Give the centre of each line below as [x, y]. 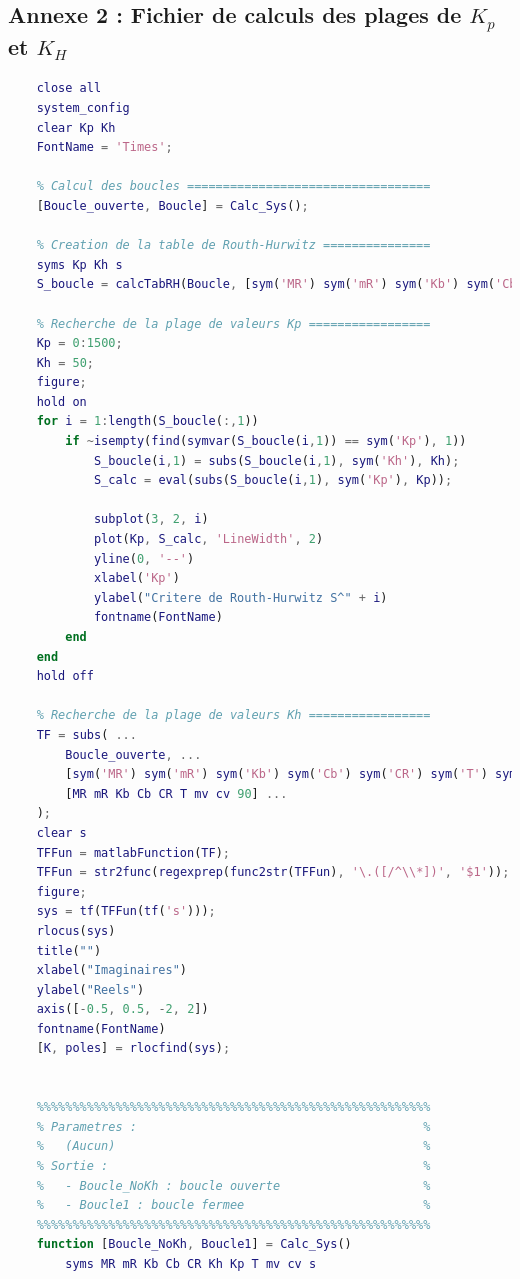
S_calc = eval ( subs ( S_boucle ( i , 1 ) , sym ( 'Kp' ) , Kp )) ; [273, 480]
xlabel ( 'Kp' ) [136, 578]
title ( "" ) [69, 950]
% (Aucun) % [233, 1146]
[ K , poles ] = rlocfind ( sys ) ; [133, 1048]
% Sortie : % [233, 1166]
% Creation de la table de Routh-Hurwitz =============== [233, 245]
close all [69, 88]
